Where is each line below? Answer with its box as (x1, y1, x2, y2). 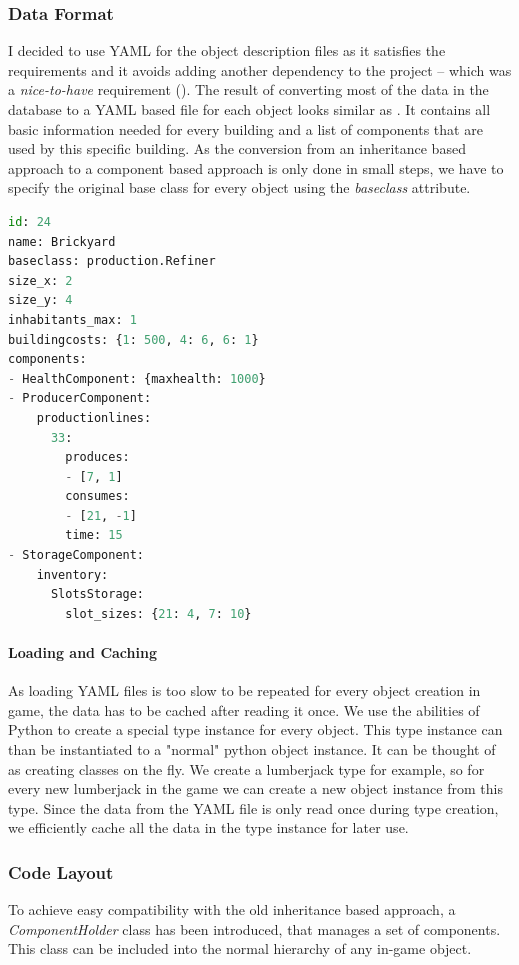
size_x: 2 (8, 273, 73, 288)
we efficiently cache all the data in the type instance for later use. (8, 817, 409, 838)
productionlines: (36, 410, 152, 425)
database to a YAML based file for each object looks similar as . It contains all (8, 99, 491, 119)
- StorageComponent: (8, 548, 145, 563)
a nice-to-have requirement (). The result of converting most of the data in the (8, 79, 489, 100)
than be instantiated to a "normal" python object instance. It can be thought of (8, 739, 496, 760)
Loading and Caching (8, 642, 157, 663)
